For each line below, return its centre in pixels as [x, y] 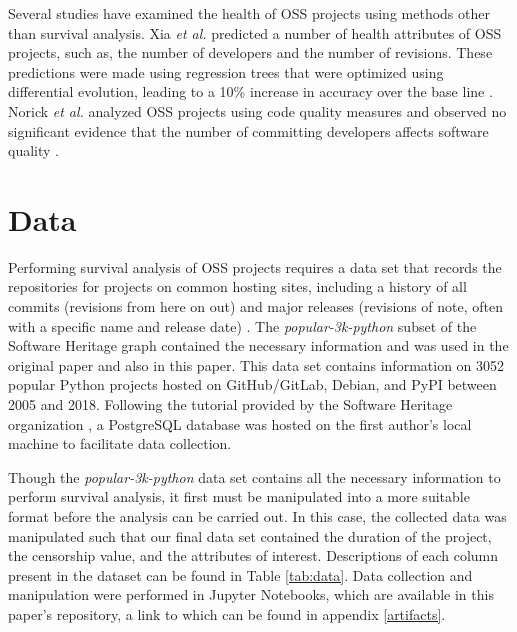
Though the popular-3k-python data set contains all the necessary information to [254, 476]
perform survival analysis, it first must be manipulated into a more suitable [239, 496]
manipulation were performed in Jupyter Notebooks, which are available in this [251, 594]
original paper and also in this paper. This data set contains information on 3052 [256, 364]
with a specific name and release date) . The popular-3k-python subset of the [242, 325]
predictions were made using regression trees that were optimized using [226, 71]
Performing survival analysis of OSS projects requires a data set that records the [255, 266]
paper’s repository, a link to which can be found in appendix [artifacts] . [227, 613]
